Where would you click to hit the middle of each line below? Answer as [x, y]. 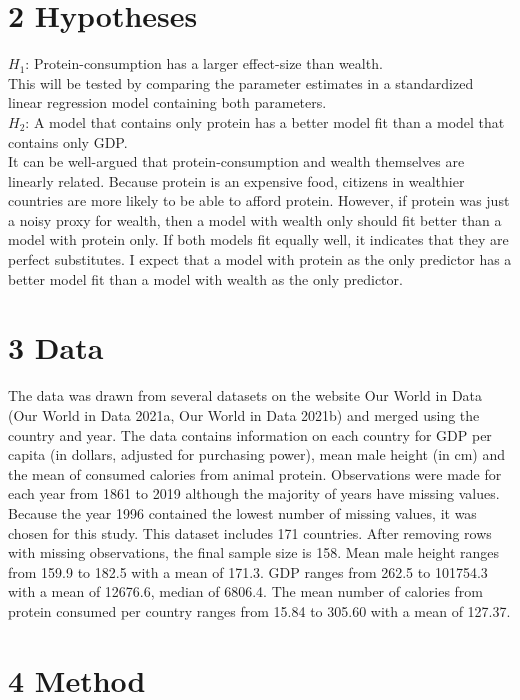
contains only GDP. [68, 141]
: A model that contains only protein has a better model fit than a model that [265, 121]
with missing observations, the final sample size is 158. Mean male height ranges [254, 552]
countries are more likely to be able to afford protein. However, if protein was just [259, 200]
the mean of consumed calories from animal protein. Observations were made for [255, 473]
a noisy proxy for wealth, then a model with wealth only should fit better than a [255, 219]
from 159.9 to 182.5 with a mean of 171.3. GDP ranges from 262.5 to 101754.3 [248, 571]
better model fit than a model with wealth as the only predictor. [205, 278]
